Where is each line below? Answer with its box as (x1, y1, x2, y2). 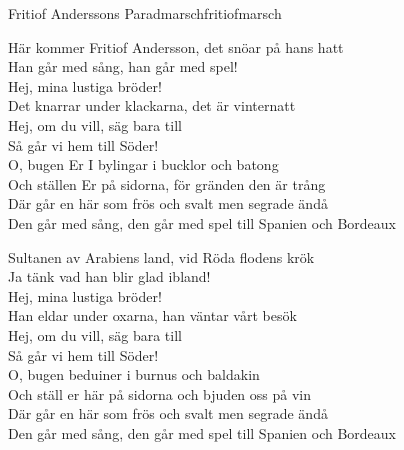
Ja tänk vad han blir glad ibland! (8, 266, 211, 287)
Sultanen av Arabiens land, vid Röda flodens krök (8, 246, 315, 267)
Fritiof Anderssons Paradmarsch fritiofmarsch (8, 3, 282, 23)
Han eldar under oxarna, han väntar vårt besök (8, 305, 297, 326)
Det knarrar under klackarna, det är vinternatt (8, 95, 296, 116)
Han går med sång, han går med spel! (8, 56, 238, 77)
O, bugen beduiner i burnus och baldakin (8, 364, 260, 385)
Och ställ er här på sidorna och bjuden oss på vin (8, 383, 312, 404)
